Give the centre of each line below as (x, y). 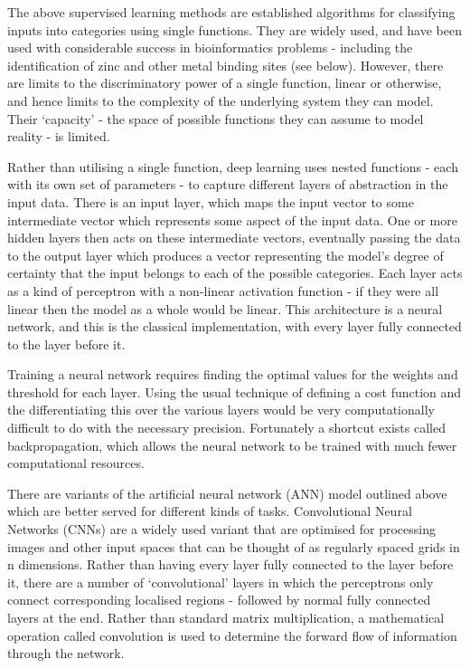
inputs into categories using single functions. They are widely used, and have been (235, 29)
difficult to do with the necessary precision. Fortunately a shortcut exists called (226, 428)
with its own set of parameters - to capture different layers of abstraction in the (228, 184)
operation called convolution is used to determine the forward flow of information (232, 635)
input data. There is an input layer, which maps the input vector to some (211, 201)
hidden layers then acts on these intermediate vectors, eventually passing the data (234, 238)
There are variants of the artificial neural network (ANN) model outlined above (227, 493)
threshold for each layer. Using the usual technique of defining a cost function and (235, 391)
